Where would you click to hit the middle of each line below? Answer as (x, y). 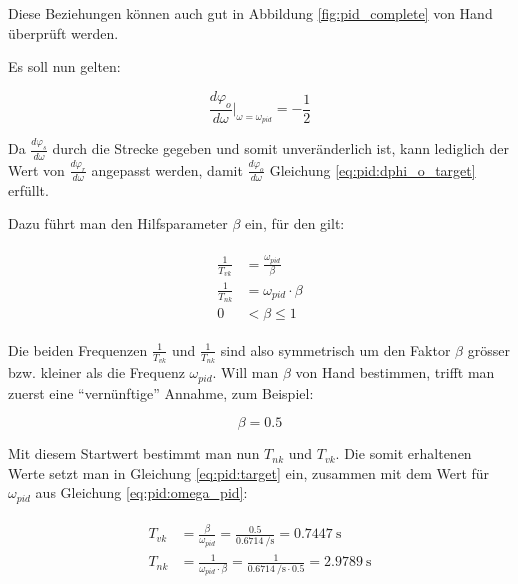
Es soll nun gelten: (64, 66)
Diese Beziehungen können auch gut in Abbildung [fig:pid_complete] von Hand (250, 13)
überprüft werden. (63, 32)
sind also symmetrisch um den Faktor (335, 349)
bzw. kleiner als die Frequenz (96, 372)
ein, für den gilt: (295, 223)
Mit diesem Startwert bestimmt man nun (134, 453)
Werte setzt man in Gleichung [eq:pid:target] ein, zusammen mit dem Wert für (249, 472)
